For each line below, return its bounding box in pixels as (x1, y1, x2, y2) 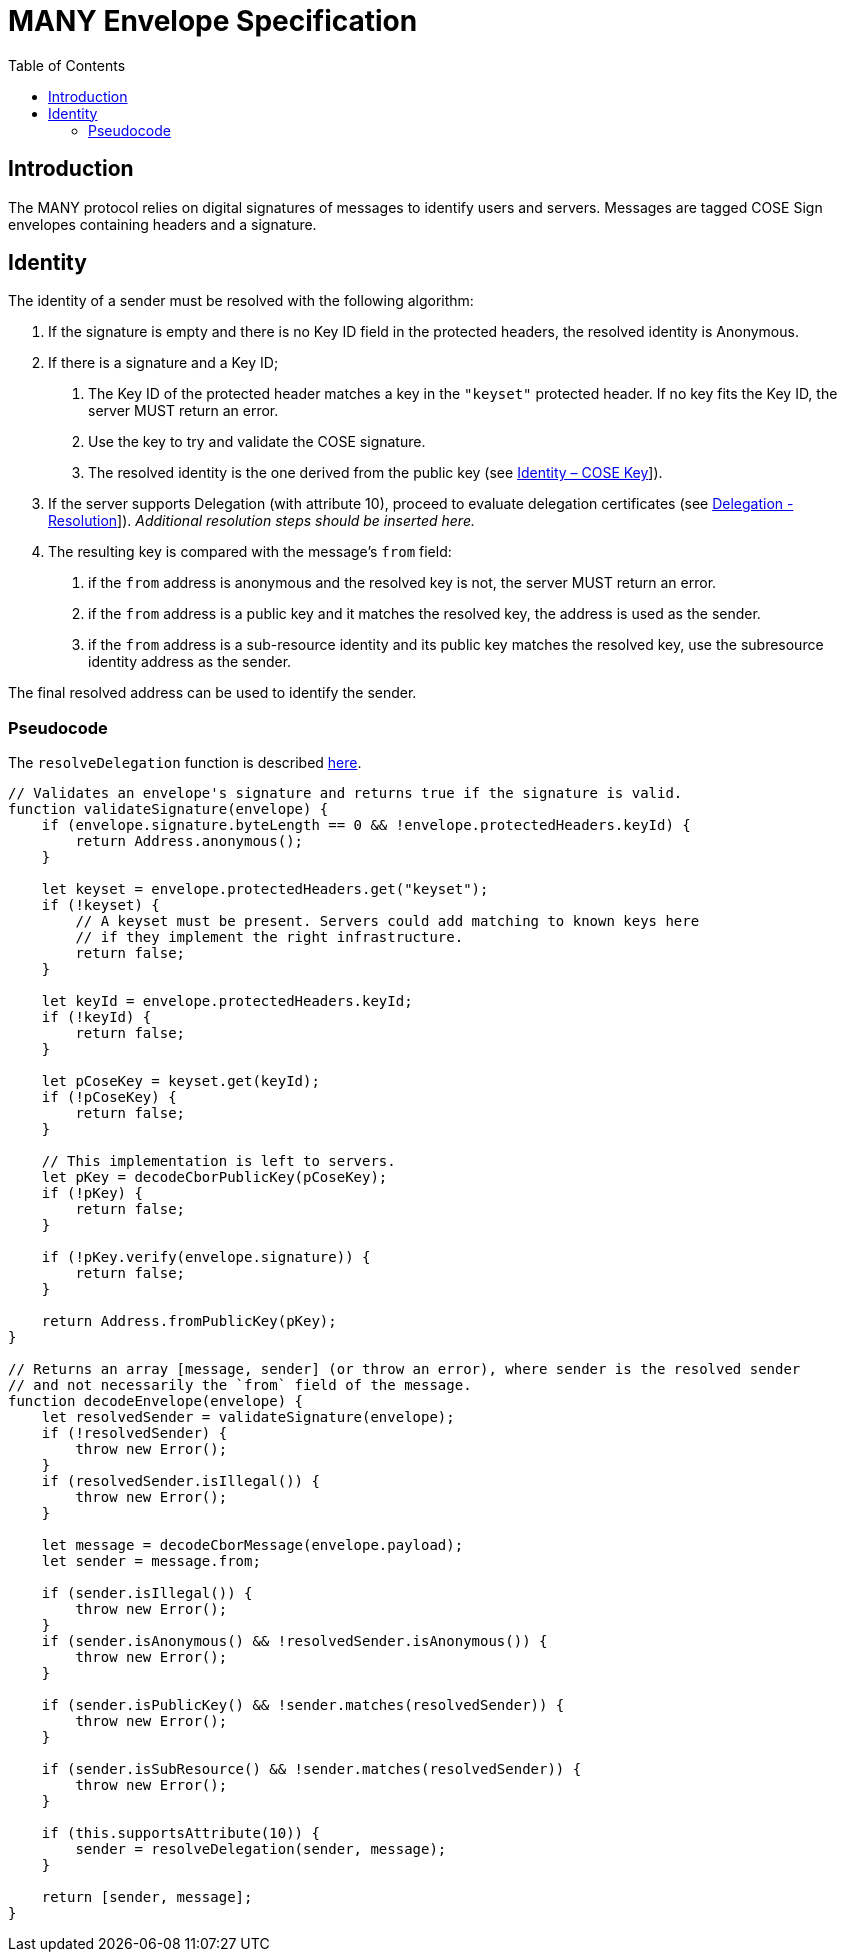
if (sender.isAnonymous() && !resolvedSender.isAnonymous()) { (41, 1633, 548, 1650)
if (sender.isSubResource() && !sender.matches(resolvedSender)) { (41, 1761, 582, 1778)
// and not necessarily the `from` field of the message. (8, 1377, 472, 1394)
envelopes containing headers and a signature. (8, 215, 317, 233)
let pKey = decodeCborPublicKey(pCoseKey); (41, 1169, 388, 1186)
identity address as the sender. (88, 653, 292, 671)
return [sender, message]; (41, 1889, 253, 1906)
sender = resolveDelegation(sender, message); (75, 1841, 447, 1858)
